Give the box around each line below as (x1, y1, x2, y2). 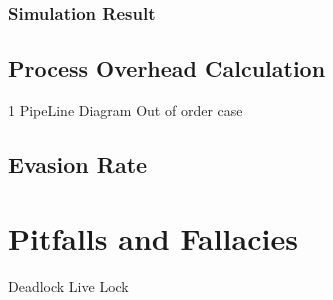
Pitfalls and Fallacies (8, 217, 298, 258)
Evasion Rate (8, 149, 148, 180)
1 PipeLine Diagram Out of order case (8, 100, 243, 121)
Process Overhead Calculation (8, 53, 326, 84)
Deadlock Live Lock (8, 275, 129, 296)
